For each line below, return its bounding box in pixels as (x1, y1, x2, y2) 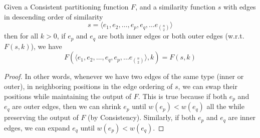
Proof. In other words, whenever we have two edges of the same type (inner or (4, 71, 244, 81)
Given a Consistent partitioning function (4, 1, 129, 11)
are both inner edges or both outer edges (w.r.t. (98, 30, 244, 41)
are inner (228, 112, 256, 122)
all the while (206, 101, 244, 111)
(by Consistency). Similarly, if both (88, 112, 196, 122)
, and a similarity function (135, 1, 216, 11)
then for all (4, 30, 39, 41)
